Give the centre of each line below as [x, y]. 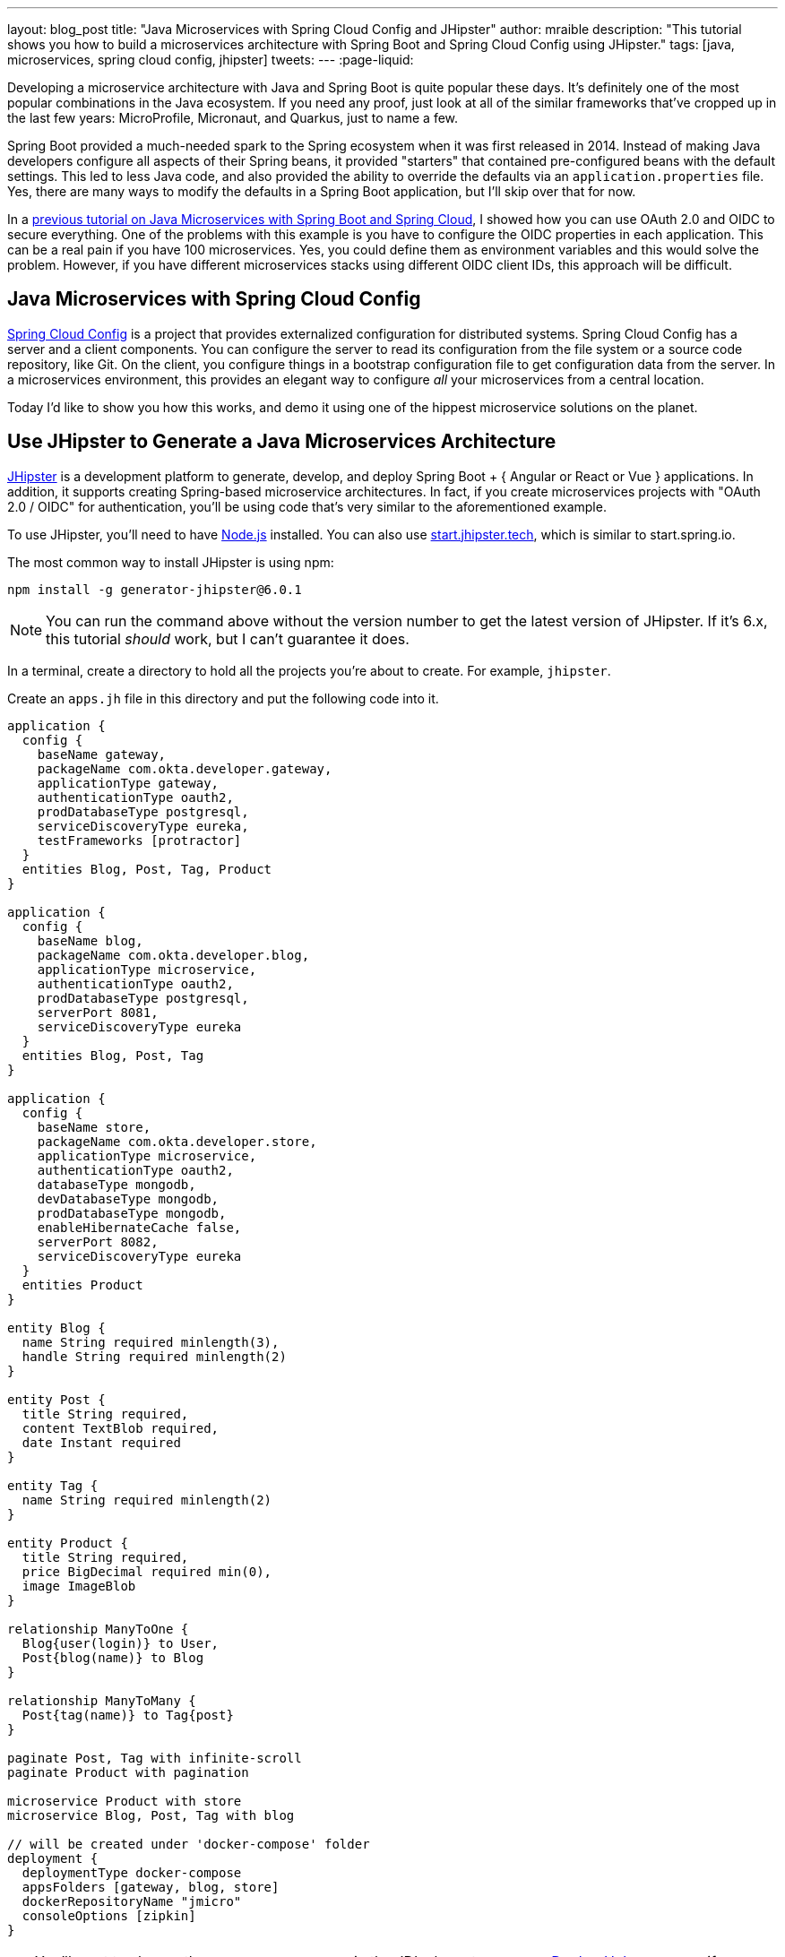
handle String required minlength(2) [154, 1356]
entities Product [82, 1285]
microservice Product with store [125, 1801]
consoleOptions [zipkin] [109, 1915]
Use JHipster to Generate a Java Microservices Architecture [282, 442]
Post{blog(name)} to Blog [113, 1657]
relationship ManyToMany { [102, 1700]
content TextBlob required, [121, 1428]
